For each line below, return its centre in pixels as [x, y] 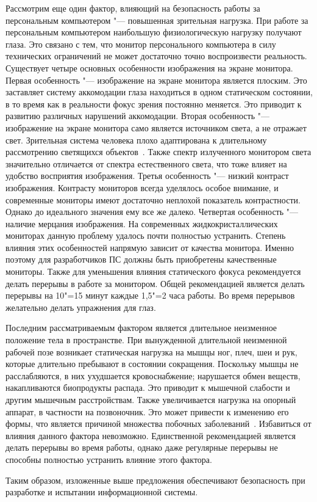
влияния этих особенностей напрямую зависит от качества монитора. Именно [150, 247]
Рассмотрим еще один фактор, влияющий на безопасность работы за [133, 8]
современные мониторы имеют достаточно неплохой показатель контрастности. [153, 199]
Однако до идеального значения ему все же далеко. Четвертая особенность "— [152, 212]
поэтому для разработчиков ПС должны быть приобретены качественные [141, 259]
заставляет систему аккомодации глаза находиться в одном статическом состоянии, [159, 92]
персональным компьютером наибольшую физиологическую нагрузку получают [154, 32]
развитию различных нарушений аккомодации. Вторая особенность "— [137, 116]
